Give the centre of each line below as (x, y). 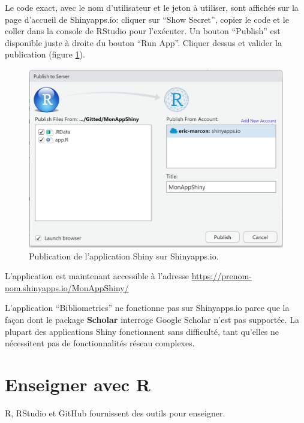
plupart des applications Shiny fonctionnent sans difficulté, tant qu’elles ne (142, 331)
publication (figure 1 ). (45, 54)
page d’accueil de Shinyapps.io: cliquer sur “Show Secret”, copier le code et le (147, 19)
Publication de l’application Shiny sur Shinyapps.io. (124, 256)
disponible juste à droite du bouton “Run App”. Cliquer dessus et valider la (143, 42)
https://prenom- (222, 276)
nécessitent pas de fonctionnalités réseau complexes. (100, 343)
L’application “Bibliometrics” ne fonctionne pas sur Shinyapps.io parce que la (147, 308)
